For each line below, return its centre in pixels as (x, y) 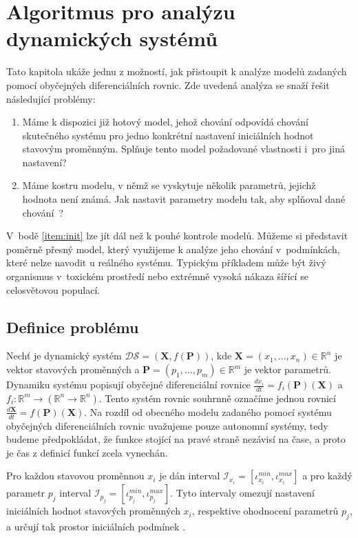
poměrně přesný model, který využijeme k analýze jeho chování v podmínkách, (173, 249)
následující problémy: (51, 98)
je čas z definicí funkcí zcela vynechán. (87, 452)
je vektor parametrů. (287, 369)
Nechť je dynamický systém (64, 356)
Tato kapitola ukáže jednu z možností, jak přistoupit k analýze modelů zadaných (177, 71)
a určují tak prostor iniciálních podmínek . (96, 527)
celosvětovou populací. (53, 289)
